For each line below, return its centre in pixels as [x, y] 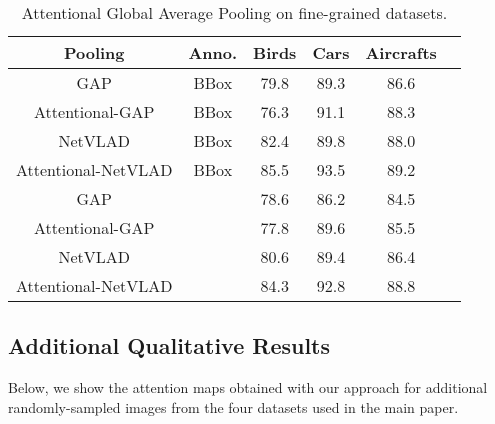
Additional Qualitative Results [169, 345]
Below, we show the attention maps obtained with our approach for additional [248, 387]
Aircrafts [401, 52]
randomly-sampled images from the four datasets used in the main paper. [233, 406]
